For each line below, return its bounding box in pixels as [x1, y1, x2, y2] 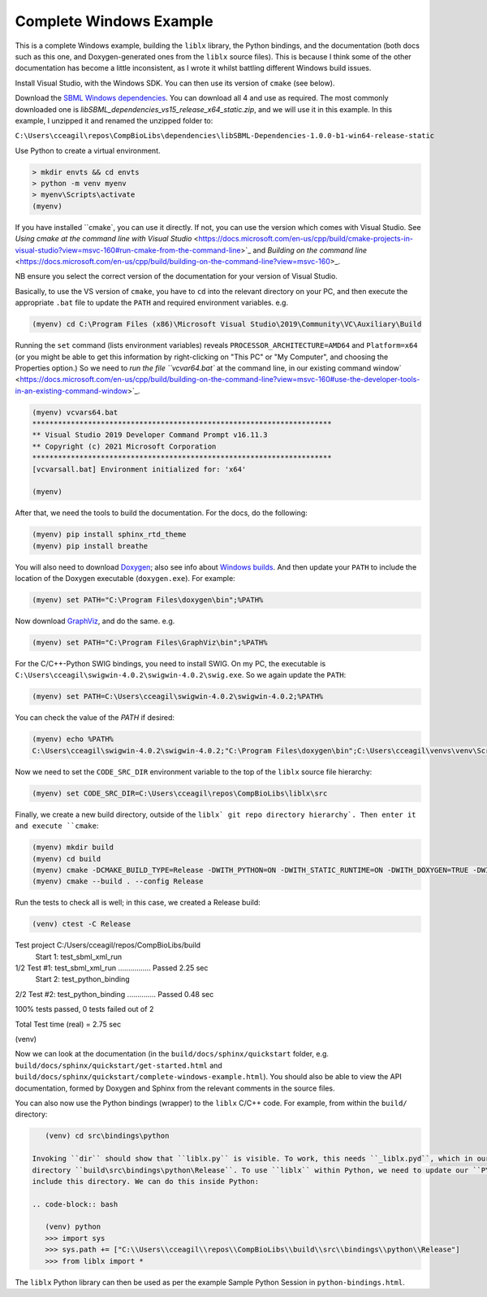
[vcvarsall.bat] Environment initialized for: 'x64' [32, 464, 247, 474]
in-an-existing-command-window [15, 386, 128, 396]
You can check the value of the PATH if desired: [15, 713, 175, 722]
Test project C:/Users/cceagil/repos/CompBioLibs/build [15, 940, 201, 950]
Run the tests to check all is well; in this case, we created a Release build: [15, 898, 261, 908]
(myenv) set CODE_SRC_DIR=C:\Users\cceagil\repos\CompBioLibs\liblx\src [32, 788, 328, 798]
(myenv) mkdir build [32, 843, 114, 852]
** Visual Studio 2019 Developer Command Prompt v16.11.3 [32, 431, 268, 440]
